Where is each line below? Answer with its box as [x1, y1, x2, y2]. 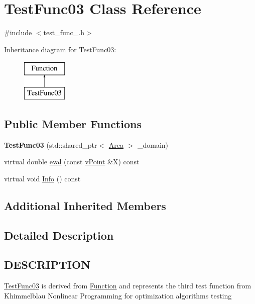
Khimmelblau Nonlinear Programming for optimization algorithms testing [4, 290, 232, 300]
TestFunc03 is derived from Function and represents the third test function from [4, 280, 251, 291]
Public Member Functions [4, 116, 142, 131]
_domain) [137, 139, 169, 150]
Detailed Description [4, 227, 114, 243]
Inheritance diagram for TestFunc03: [4, 44, 116, 54]
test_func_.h [43, 27, 84, 38]
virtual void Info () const [4, 173, 81, 183]
